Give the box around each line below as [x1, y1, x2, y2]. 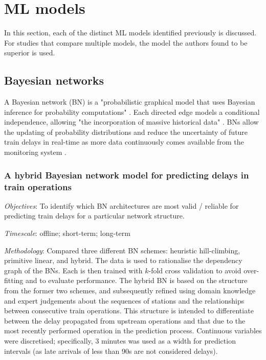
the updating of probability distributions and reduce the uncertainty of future [4, 126, 248, 137]
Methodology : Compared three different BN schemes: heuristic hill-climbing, [4, 245, 240, 255]
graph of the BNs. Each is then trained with [4, 265, 143, 275]
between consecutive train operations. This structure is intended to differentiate [4, 305, 254, 316]
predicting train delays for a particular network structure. [4, 210, 185, 221]
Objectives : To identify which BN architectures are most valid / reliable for [4, 200, 239, 211]
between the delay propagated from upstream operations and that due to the [4, 315, 246, 326]
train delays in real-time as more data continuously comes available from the [4, 136, 244, 147]
